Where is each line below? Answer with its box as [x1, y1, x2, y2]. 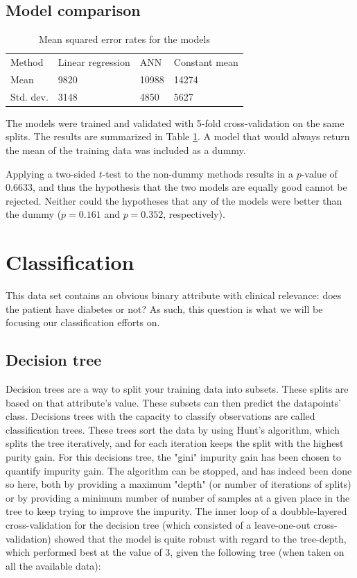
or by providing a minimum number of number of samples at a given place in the [6, 490, 350, 504]
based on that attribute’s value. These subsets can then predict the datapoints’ [6, 395, 342, 409]
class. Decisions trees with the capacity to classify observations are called [6, 409, 315, 423]
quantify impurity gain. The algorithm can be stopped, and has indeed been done [6, 463, 352, 477]
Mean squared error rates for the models [38, 32, 210, 46]
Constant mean [173, 55, 238, 69]
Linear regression [58, 55, 130, 69]
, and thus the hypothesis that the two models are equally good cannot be [32, 180, 347, 194]
